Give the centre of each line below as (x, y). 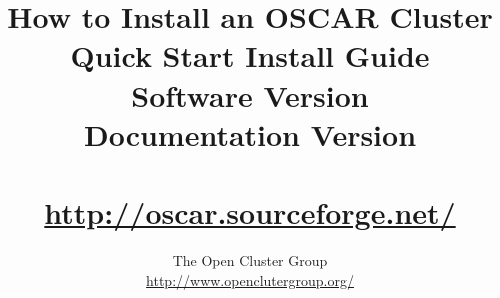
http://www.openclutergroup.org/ (250, 279)
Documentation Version (250, 133)
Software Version (250, 94)
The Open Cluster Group (250, 260)
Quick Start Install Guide (250, 55)
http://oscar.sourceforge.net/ (250, 212)
